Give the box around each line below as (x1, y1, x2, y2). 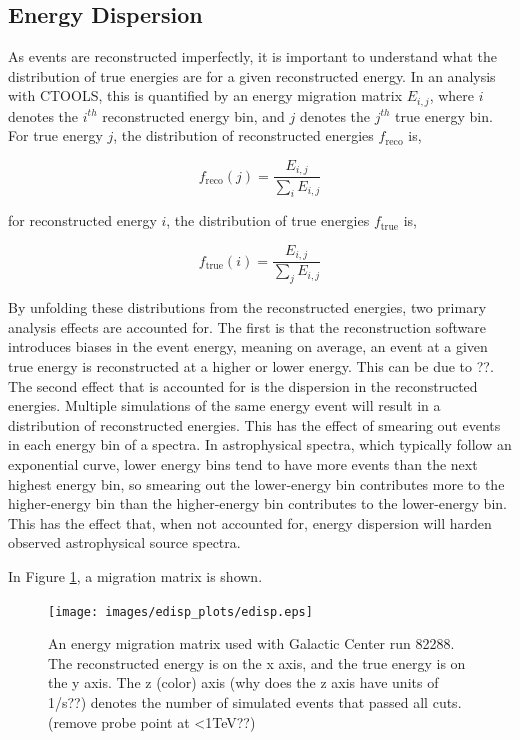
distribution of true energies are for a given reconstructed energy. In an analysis (8, 65, 496, 86)
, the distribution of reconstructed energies (113, 125, 374, 146)
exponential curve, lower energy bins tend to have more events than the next (8, 453, 478, 474)
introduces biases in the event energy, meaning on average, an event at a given (8, 336, 488, 357)
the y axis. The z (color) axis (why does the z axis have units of (48, 672, 439, 693)
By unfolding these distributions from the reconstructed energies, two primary (8, 297, 487, 318)
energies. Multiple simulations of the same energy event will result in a (8, 395, 441, 416)
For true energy (8, 125, 103, 146)
